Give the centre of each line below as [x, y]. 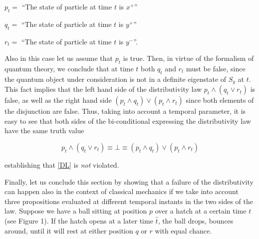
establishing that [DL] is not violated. [62, 165]
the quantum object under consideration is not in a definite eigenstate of [116, 79]
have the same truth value [44, 130]
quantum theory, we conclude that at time [69, 68]
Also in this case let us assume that [59, 58]
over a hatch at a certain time [201, 211]
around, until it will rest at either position [69, 230]
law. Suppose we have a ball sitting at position [76, 211]
